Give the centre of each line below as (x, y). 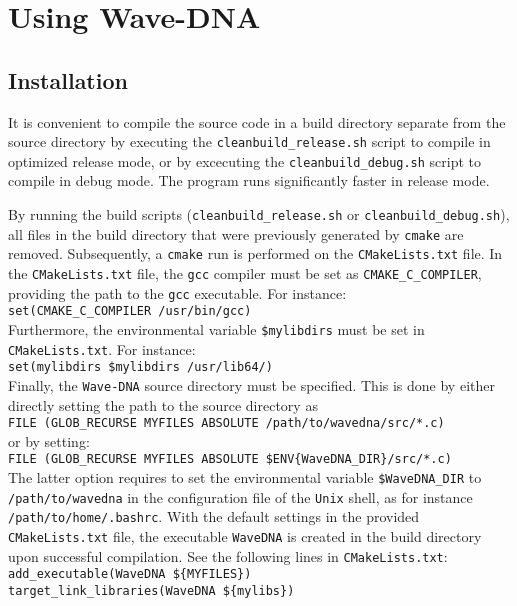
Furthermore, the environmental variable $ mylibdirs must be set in (216, 329)
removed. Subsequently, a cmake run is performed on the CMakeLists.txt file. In (255, 253)
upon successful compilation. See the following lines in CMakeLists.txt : (228, 555)
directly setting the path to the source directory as (163, 404)
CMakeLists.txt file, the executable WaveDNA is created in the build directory (245, 536)
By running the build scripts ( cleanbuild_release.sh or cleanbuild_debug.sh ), (259, 214)
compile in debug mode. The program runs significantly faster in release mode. (249, 180)
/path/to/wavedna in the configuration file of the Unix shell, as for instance (240, 496)
